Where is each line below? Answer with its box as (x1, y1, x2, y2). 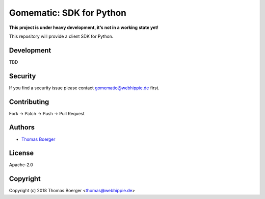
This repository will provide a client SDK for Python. (9, 33, 114, 39)
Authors (9, 123, 35, 132)
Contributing (9, 98, 49, 106)
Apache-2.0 (9, 162, 33, 168)
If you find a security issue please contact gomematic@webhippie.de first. (9, 85, 159, 91)
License (9, 149, 34, 157)
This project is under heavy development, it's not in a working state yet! (9, 25, 159, 30)
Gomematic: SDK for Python (9, 7, 127, 18)
